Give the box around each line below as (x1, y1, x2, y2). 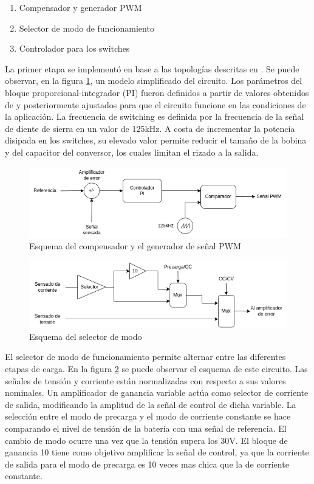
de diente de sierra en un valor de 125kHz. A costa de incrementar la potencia (5, 122, 295, 134)
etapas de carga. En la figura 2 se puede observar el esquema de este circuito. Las (5, 362, 308, 375)
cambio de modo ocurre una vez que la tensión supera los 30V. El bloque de (5, 434, 288, 446)
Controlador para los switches (19, 42, 130, 55)
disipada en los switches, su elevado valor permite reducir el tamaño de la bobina (5, 134, 307, 147)
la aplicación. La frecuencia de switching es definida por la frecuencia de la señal (5, 110, 304, 123)
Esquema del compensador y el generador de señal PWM (29, 240, 241, 252)
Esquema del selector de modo (29, 330, 142, 342)
